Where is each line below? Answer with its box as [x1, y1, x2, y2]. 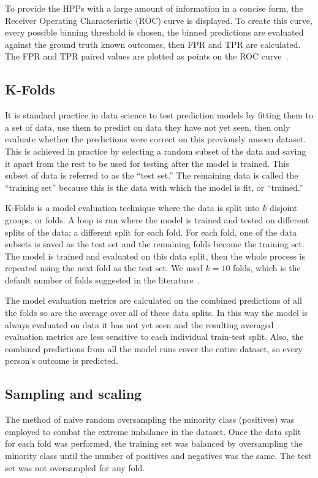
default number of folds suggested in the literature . [5, 273, 200, 286]
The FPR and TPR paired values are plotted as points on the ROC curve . [5, 50, 289, 63]
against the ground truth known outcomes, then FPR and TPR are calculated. [5, 37, 301, 50]
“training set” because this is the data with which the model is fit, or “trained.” [5, 180, 303, 193]
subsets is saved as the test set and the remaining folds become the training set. [5, 237, 305, 250]
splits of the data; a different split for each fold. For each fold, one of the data [5, 225, 297, 238]
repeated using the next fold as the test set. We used [5, 261, 203, 274]
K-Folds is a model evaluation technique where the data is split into [5, 201, 260, 214]
